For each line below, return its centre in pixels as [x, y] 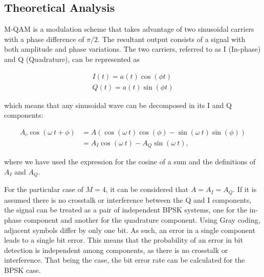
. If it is [245, 189]
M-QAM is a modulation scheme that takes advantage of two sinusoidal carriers [129, 29]
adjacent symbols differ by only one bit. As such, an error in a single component [130, 230]
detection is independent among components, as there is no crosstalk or [116, 250]
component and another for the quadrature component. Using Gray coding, [142, 220]
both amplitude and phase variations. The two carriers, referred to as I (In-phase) [133, 49]
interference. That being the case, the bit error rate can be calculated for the [125, 260]
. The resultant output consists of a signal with [172, 39]
